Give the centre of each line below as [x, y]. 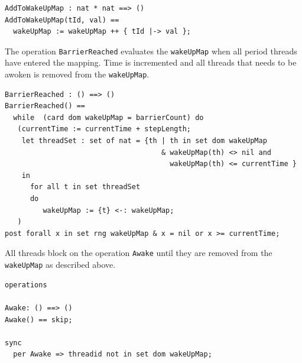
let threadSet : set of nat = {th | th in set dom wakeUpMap [144, 141]
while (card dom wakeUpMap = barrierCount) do [108, 117]
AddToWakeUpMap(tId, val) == [62, 20]
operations [26, 285]
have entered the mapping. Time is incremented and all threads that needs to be [151, 62]
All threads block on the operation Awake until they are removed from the [139, 253]
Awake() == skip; [39, 320]
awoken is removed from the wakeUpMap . [77, 74]
